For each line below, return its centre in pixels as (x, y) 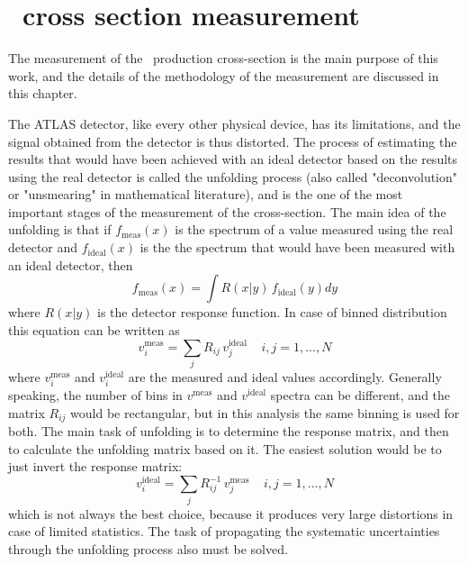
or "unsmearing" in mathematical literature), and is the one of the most (206, 194)
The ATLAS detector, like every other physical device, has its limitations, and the (234, 123)
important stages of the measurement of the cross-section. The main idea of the (227, 211)
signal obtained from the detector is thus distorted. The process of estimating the (233, 141)
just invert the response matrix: (95, 466)
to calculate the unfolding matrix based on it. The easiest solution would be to (225, 448)
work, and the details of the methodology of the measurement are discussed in (224, 75)
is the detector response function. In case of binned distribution (272, 312)
